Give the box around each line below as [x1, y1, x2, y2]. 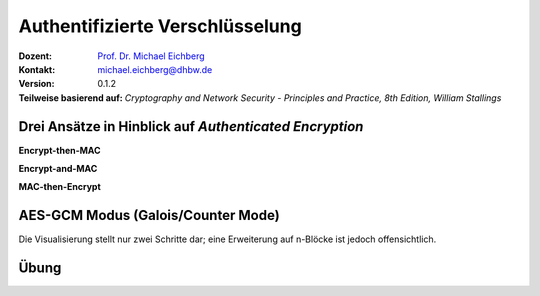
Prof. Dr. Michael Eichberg [97, 50, 205, 62]
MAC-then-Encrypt [18, 181, 102, 193]
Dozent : [18, 50, 53, 62]
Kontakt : [18, 63, 56, 75]
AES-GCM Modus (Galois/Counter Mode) [18, 207, 280, 224]
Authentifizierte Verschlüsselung [18, 15, 302, 37]
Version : [18, 78, 55, 90]
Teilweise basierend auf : [18, 91, 124, 104]
